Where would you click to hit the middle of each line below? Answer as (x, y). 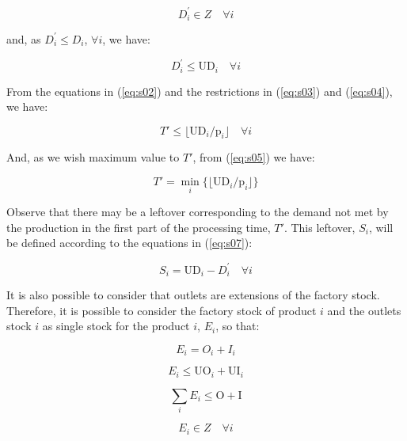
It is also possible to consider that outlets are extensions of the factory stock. (193, 295)
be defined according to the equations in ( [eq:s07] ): (129, 243)
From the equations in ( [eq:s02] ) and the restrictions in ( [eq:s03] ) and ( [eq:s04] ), (200, 91)
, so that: (238, 326)
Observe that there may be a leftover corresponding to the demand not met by (198, 212)
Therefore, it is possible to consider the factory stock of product (162, 310)
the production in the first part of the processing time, (139, 227)
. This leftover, (320, 227)
